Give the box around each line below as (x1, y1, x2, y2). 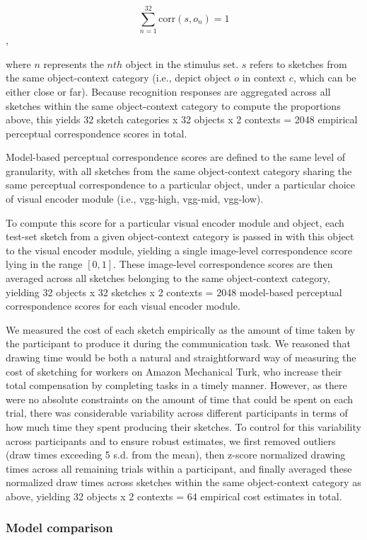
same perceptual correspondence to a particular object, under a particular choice (6, 177, 355, 192)
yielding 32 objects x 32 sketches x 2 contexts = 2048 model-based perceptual (6, 284, 342, 299)
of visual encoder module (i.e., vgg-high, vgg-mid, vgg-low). (6, 191, 264, 206)
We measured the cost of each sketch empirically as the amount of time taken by (6, 322, 356, 337)
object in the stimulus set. (125, 56, 239, 71)
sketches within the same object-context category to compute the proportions (6, 98, 341, 113)
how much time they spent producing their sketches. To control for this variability (6, 419, 361, 434)
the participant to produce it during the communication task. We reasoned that (6, 336, 351, 351)
